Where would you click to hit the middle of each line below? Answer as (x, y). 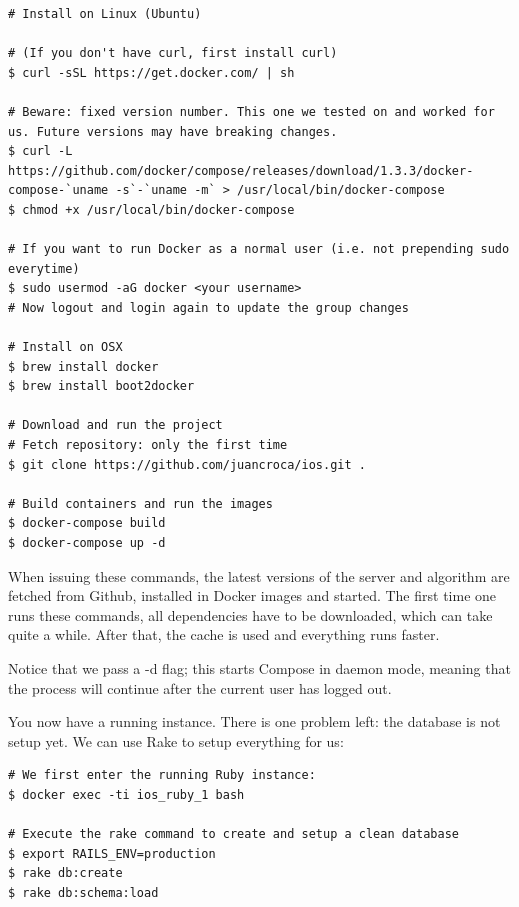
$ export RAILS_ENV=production (112, 853)
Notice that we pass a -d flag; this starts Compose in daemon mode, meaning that (259, 668)
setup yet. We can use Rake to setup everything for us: (176, 740)
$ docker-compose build (87, 523)
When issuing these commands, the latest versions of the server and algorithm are (259, 575)
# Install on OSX (65, 347)
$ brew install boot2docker (101, 386)
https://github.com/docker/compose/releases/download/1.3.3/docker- (241, 170)
